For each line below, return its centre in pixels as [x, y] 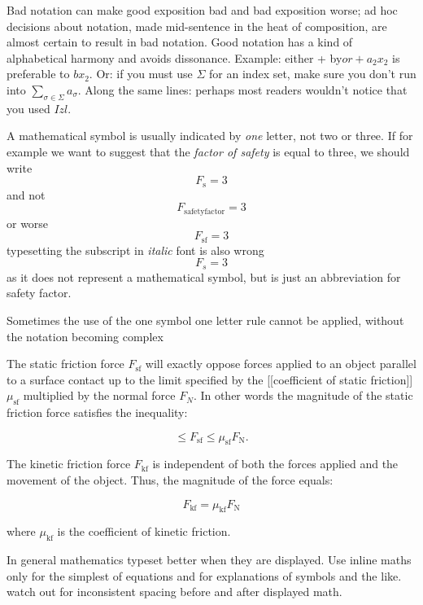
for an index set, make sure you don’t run [313, 74]
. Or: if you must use [141, 74]
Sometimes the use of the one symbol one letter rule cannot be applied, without [205, 320]
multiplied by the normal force [99, 395]
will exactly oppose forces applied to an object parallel [281, 364]
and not [26, 194]
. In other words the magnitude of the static [303, 395]
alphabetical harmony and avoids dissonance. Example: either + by [174, 57]
